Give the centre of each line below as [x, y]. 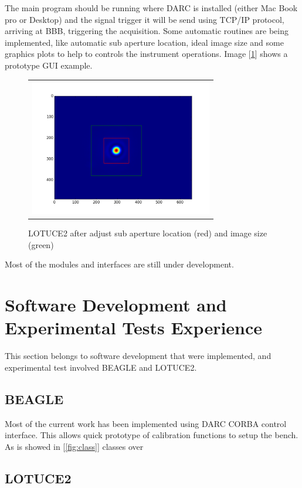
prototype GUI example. [49, 65]
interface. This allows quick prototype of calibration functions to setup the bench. [152, 435]
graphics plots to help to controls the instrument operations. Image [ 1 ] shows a [146, 54]
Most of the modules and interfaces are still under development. [119, 264]
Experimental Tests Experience [134, 328]
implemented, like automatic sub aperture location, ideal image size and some [144, 42]
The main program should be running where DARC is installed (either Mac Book [151, 8]
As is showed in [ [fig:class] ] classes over [74, 446]
